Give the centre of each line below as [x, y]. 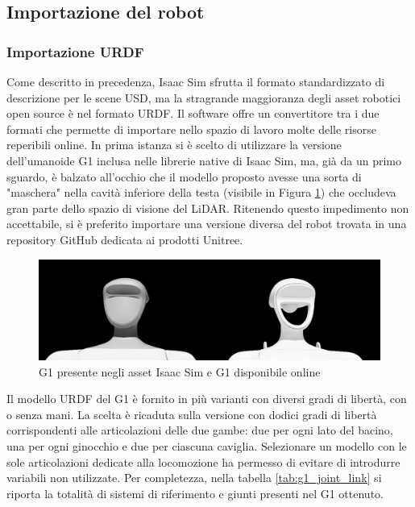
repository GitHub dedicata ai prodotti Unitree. [125, 239]
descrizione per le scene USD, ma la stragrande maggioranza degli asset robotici [204, 97]
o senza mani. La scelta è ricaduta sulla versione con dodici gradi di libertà [192, 414]
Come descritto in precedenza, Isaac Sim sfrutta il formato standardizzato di [196, 81]
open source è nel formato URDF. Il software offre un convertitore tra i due [193, 113]
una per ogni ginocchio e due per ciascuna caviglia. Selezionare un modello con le [207, 445]
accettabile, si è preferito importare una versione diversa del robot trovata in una [207, 224]
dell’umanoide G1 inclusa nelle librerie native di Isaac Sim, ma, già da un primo [204, 160]
